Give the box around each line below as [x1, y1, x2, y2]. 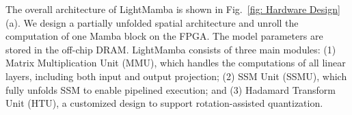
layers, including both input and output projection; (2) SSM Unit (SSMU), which [5, 68, 347, 83]
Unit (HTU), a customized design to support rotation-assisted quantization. [5, 96, 323, 110]
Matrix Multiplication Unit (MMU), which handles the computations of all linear [5, 55, 346, 70]
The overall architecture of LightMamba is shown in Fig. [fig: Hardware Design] [5, 2, 340, 16]
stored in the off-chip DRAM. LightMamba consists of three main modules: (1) [5, 42, 336, 56]
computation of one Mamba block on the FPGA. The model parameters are [5, 29, 323, 43]
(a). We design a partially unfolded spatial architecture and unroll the [5, 15, 299, 29]
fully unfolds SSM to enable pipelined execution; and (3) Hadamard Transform [5, 82, 336, 97]
